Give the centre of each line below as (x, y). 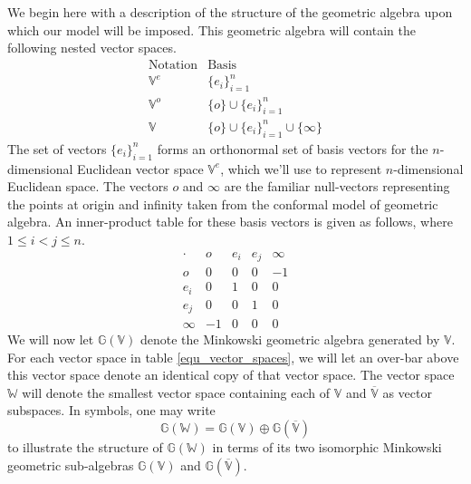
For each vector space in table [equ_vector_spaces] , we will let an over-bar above (233, 357)
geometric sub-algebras (71, 465)
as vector (407, 392)
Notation (173, 65)
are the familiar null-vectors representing (337, 186)
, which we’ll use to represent (301, 168)
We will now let (51, 339)
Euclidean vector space (140, 168)
